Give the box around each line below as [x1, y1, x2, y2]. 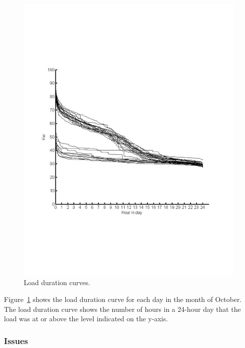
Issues [4, 334, 28, 347]
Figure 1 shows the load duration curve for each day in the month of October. [4, 294, 242, 304]
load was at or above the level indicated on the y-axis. [4, 313, 168, 324]
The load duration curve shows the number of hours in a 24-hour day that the [4, 303, 241, 314]
